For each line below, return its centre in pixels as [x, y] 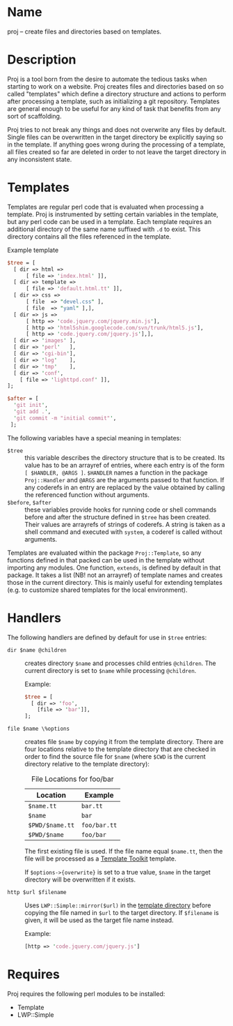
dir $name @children [37, 650]
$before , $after [30, 502]
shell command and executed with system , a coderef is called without [123, 532]
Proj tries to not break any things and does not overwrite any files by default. [117, 129]
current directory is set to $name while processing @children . [111, 670]
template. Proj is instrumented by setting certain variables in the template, [113, 214]
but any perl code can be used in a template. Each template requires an [110, 221]
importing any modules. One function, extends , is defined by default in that [114, 567]
